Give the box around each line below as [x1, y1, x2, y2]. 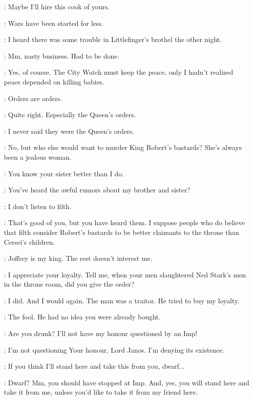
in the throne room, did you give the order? [4, 279, 134, 289]
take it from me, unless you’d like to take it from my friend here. [4, 387, 198, 397]
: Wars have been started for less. [4, 18, 104, 28]
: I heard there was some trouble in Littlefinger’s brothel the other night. [4, 34, 222, 44]
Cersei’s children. [4, 236, 55, 247]
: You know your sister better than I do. [4, 168, 124, 178]
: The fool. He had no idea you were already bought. [4, 312, 161, 322]
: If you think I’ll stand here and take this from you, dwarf [4, 361, 179, 371]
